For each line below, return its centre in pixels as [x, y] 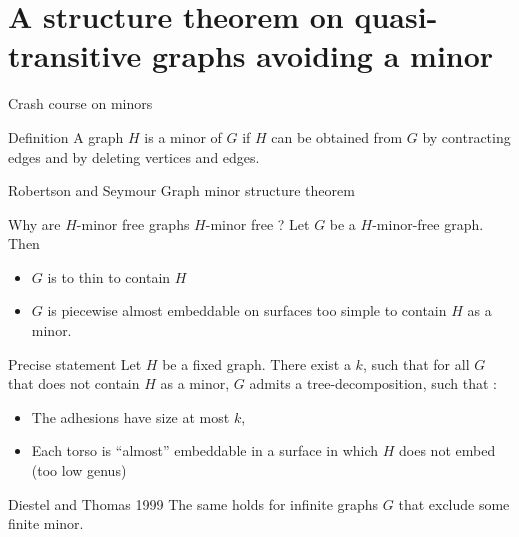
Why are [34, 223]
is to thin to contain [109, 276]
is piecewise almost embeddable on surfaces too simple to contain [247, 310]
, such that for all [416, 363]
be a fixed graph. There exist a [256, 363]
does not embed [447, 450]
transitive [75, 55]
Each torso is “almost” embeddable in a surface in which [205, 450]
